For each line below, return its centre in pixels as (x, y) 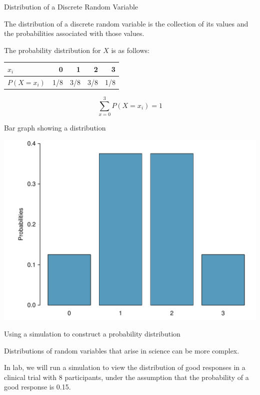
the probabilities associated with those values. (74, 33)
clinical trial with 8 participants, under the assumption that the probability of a (126, 377)
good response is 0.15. (37, 387)
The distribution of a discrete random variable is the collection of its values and (126, 23)
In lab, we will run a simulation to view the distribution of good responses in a (125, 367)
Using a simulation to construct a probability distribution (92, 333)
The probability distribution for (52, 50)
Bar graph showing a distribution (55, 127)
